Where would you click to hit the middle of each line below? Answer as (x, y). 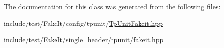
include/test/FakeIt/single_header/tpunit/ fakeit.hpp (84, 39)
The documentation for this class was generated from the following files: (112, 6)
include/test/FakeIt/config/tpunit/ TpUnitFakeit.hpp (83, 23)
